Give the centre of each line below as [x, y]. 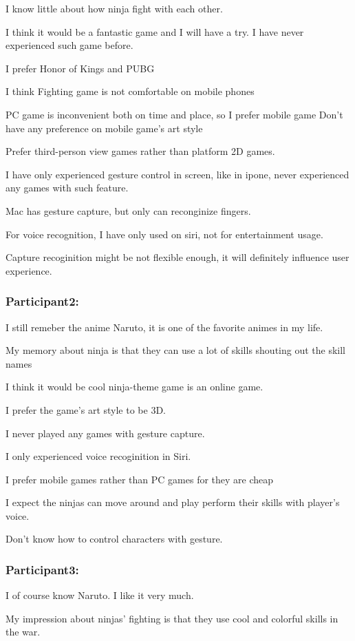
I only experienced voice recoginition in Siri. [98, 456]
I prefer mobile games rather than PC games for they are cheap [140, 479]
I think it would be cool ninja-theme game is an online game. [135, 387]
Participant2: [42, 301]
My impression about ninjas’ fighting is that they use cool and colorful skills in [172, 618]
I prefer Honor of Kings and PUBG [80, 68]
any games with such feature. [67, 188]
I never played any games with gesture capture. [105, 433]
